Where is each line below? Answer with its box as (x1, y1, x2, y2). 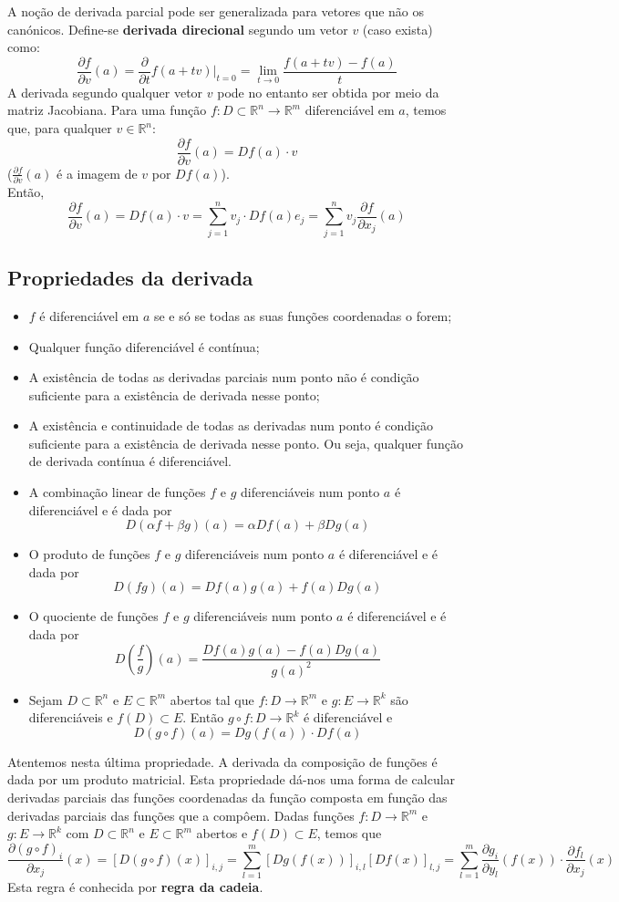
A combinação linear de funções (28, 482, 206, 502)
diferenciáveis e (28, 708, 113, 727)
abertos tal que (170, 689, 254, 709)
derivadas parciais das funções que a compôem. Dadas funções (7, 805, 355, 824)
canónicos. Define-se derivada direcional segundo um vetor (7, 19, 348, 38)
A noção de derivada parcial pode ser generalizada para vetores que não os (7, 2, 425, 20)
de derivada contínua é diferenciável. (28, 451, 232, 471)
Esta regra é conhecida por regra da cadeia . (7, 877, 263, 897)
